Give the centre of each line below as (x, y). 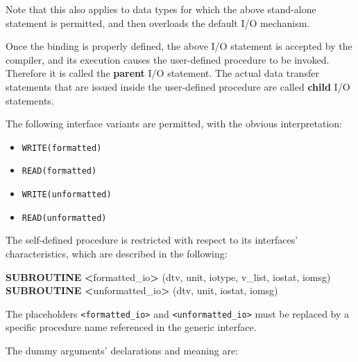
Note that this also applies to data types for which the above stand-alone (161, 9)
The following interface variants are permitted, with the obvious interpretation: (174, 124)
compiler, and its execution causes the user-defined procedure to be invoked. (168, 59)
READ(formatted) (59, 171)
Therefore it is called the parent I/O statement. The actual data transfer (162, 73)
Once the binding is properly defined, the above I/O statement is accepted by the (179, 46)
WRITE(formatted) (62, 148)
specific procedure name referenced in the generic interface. (131, 327)
